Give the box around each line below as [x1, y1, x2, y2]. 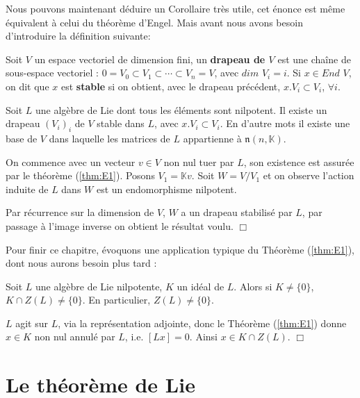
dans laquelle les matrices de [49, 131, 170, 145]
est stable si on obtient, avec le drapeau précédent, [60, 78, 281, 93]
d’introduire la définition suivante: [6, 28, 151, 43]
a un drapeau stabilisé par [181, 205, 293, 219]
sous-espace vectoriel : [6, 65, 99, 80]
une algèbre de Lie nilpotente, [35, 279, 163, 293]
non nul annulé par [34, 329, 115, 344]
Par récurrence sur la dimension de [6, 205, 154, 219]
